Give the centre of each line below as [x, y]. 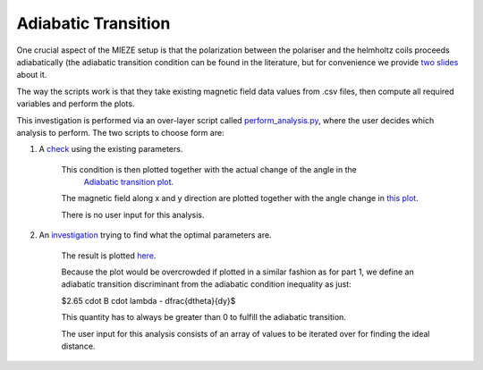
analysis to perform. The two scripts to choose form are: [120, 132]
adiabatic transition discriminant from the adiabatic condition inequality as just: [207, 284]
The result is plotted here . [109, 256]
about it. [32, 75]
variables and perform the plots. [76, 104]
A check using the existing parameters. [111, 149]
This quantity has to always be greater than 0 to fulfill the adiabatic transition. [203, 317]
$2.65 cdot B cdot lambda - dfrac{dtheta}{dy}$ [148, 300]
